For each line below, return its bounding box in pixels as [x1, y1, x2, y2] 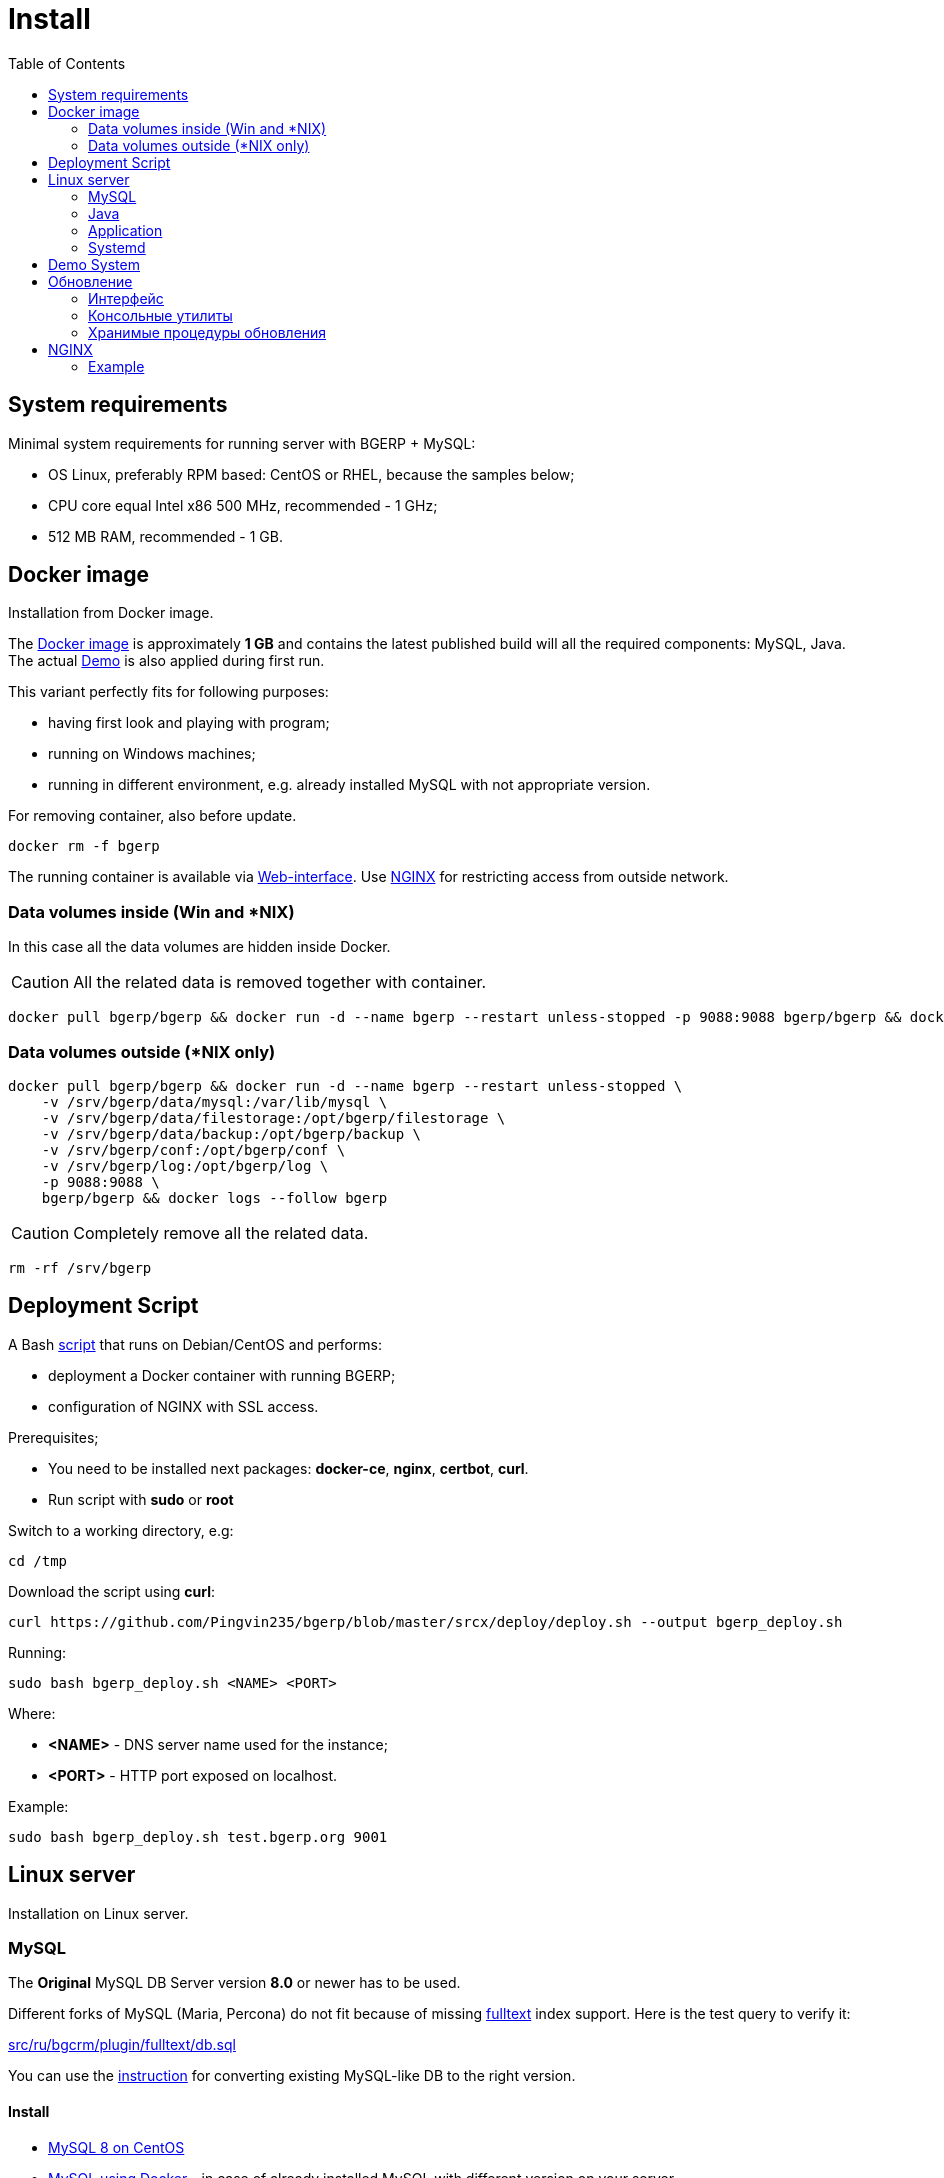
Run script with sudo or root [48, 1490, 234, 1508]
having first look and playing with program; [48, 714, 330, 732]
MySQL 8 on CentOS [48, 2138, 185, 2156]
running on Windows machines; [48, 745, 256, 763]
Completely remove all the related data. [73, 1222, 369, 1243]
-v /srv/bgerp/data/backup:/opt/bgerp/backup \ [41, 1125, 422, 1142]
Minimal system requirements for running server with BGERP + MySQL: [8, 434, 476, 452]
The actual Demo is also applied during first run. [8, 652, 325, 670]
